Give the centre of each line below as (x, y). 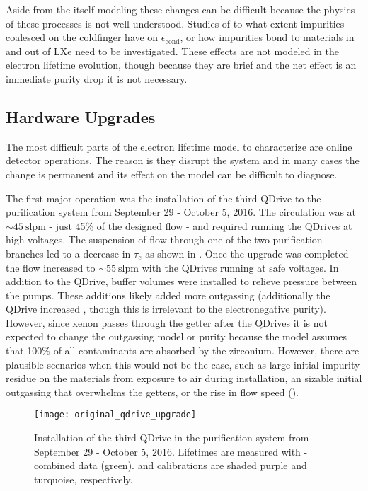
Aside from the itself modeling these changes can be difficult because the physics (180, 9)
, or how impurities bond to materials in (267, 37)
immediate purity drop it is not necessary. (97, 78)
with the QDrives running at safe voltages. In (240, 267)
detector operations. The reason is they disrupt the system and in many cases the (183, 160)
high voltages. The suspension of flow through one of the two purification (164, 239)
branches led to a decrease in (68, 253)
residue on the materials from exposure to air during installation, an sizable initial (184, 378)
